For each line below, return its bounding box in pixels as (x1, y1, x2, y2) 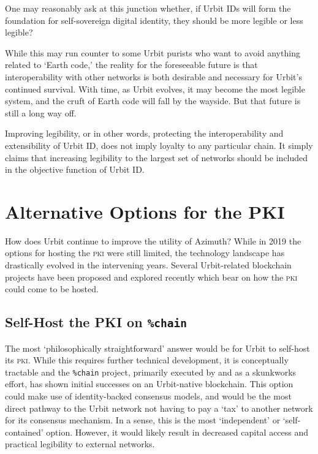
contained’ (5, 425, 44, 438)
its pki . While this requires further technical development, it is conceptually (5, 354, 289, 366)
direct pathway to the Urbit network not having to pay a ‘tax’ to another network (5, 401, 313, 414)
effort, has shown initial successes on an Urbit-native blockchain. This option (5, 377, 293, 390)
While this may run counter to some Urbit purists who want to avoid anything (5, 46, 300, 59)
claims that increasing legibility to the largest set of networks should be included (5, 151, 308, 164)
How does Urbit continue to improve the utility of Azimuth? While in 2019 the (5, 234, 301, 247)
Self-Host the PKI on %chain (5, 312, 187, 331)
